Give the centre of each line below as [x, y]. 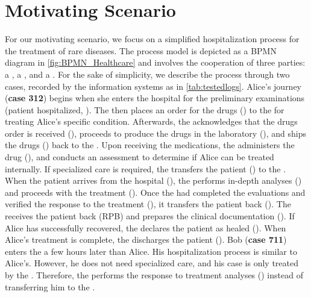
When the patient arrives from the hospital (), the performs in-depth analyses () [153, 180]
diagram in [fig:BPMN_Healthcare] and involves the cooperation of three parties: [155, 62]
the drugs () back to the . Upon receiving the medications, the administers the [150, 145]
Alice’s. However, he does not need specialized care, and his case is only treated [152, 263]
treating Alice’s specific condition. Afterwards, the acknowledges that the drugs [151, 121]
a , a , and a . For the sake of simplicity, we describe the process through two [147, 74]
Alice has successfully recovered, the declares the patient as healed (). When [146, 227]
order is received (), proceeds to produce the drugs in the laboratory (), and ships [156, 133]
